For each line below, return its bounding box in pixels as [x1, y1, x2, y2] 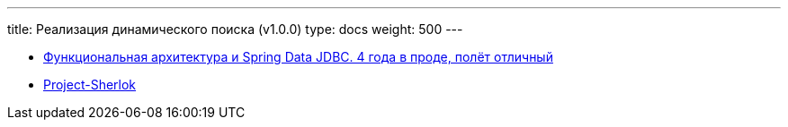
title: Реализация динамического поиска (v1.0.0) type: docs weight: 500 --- [7, 21, 463, 37]
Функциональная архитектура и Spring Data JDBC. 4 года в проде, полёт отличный [43, 49, 553, 64]
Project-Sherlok [43, 77, 137, 92]
